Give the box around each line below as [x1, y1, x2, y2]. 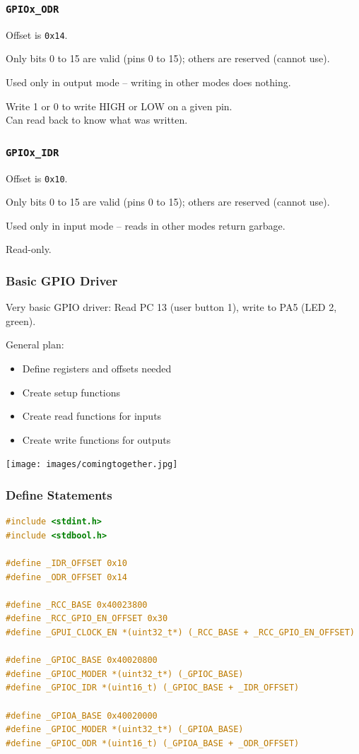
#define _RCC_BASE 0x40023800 [6, 599, 148, 610]
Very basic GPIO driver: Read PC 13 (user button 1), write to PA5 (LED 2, [6, 300, 337, 314]
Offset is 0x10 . [6, 170, 68, 185]
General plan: [6, 337, 64, 352]
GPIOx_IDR [6, 146, 59, 158]
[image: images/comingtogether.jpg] [6, 459, 178, 470]
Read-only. [6, 242, 52, 257]
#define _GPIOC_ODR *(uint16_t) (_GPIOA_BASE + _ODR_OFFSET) [6, 738, 300, 748]
